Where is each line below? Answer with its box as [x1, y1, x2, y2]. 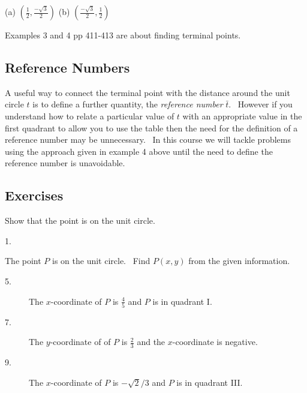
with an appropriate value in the [182, 109, 302, 122]
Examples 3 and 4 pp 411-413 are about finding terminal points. [5, 29, 241, 41]
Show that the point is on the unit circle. [5, 214, 155, 227]
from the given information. [188, 254, 290, 267]
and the [137, 335, 165, 348]
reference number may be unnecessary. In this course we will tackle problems [5, 133, 291, 146]
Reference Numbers [5, 58, 130, 76]
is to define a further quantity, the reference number [32, 98, 223, 110]
